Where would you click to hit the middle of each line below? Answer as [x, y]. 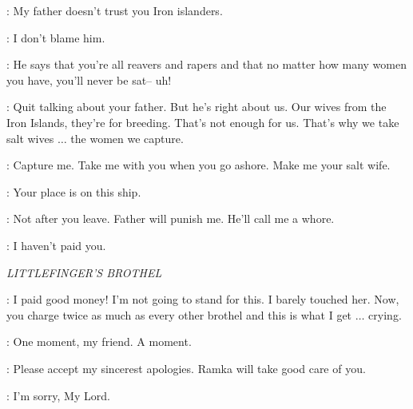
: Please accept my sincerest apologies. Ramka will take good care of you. [186, 368]
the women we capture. [127, 138]
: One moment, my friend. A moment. [99, 341]
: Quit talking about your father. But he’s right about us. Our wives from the [197, 107]
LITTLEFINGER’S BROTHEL [84, 272]
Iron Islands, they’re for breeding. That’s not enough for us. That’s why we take [203, 122]
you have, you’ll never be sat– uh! [89, 79]
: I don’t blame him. [56, 37]
